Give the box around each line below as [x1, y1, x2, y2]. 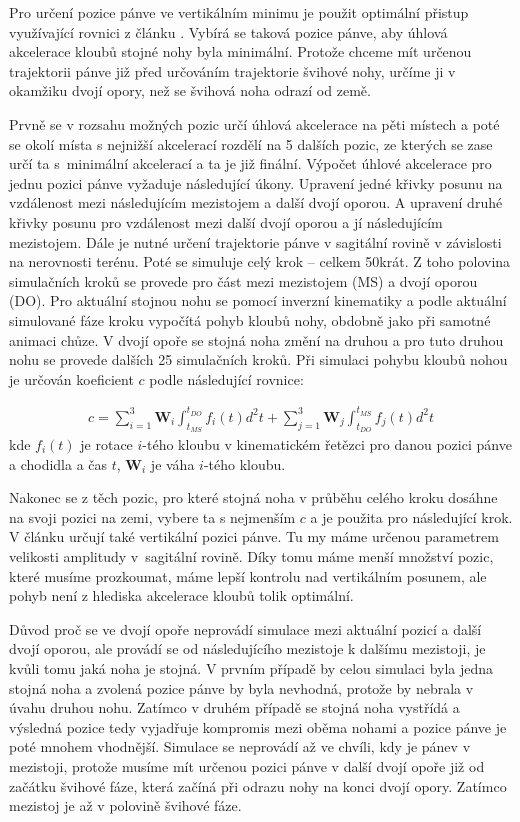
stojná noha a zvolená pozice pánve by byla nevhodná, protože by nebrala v [9, 677, 474, 698]
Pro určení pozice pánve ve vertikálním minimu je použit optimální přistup [9, 2, 469, 22]
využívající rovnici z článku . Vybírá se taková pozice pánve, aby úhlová [9, 21, 448, 42]
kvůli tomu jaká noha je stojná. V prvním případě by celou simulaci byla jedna [9, 657, 494, 678]
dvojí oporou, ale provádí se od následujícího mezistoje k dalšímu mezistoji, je [9, 638, 486, 659]
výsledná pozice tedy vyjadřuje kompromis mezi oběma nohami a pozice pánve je [9, 716, 507, 737]
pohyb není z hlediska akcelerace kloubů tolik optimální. [9, 585, 354, 606]
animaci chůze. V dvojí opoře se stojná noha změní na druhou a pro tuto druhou [9, 329, 504, 350]
